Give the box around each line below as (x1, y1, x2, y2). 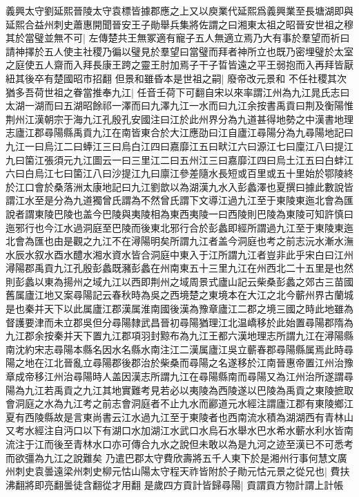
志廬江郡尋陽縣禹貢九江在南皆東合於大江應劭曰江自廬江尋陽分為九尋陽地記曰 (6, 125, 353, 140)
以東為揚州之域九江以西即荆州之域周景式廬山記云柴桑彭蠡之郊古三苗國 (34, 274, 353, 288)
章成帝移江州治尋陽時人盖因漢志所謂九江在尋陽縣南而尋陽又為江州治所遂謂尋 (6, 369, 353, 384)
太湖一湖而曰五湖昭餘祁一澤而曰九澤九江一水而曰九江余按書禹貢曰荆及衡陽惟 (6, 98, 353, 113)
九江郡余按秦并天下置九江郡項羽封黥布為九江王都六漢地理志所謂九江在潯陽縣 (6, 328, 353, 343)
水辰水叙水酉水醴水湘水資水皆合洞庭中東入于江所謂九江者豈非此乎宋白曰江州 (6, 247, 353, 261)
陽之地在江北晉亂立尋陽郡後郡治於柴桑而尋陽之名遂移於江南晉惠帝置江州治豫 (6, 355, 353, 370)
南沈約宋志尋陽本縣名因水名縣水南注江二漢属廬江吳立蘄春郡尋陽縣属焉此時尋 (6, 341, 353, 356)
